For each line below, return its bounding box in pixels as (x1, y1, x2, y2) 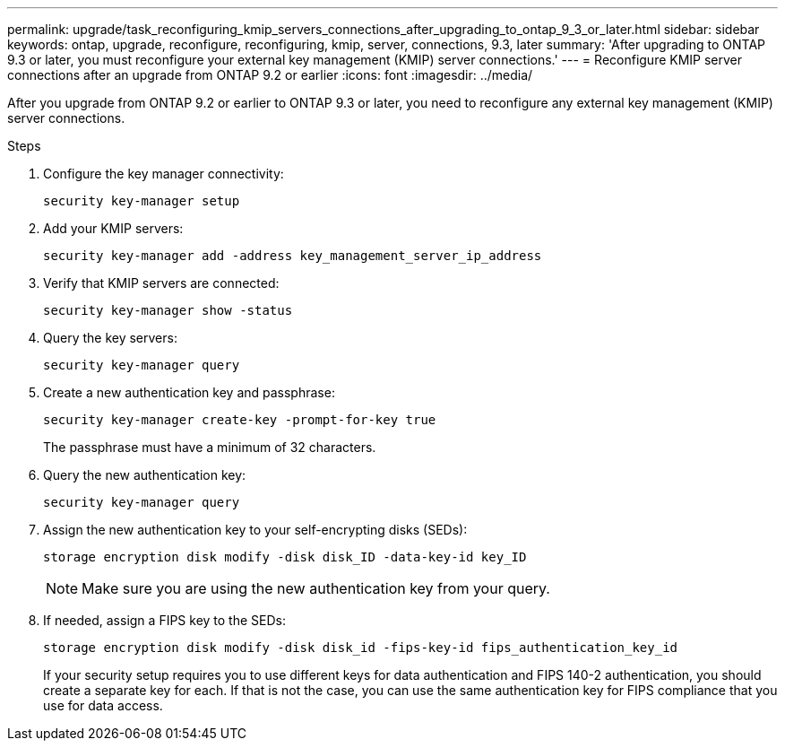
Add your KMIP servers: (43, 221, 184, 236)
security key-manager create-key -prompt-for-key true (43, 413, 436, 427)
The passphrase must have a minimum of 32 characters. (43, 439, 376, 455)
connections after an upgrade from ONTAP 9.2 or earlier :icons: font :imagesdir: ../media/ (7, 67, 533, 83)
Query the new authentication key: (43, 467, 246, 483)
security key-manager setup (43, 194, 240, 208)
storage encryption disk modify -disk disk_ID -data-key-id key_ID (43, 550, 527, 564)
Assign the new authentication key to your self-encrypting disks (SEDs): (43, 522, 468, 537)
